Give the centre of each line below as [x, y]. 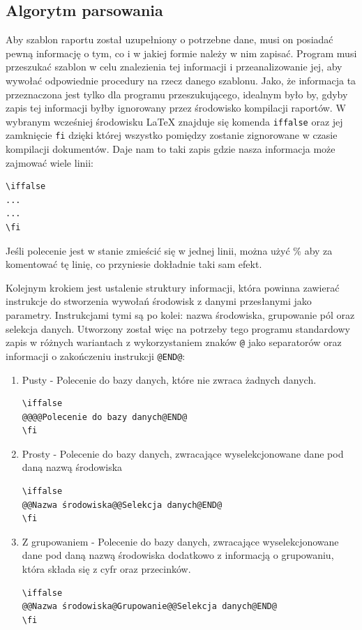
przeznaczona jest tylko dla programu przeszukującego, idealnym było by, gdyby [177, 94]
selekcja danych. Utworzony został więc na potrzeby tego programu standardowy [178, 328]
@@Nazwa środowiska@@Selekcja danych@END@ [122, 505]
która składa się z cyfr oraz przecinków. [106, 569]
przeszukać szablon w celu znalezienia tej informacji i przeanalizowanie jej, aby [174, 67]
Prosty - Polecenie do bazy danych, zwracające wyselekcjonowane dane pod [183, 453]
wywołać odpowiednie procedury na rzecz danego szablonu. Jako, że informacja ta [181, 80]
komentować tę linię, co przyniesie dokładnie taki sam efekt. [134, 264]
